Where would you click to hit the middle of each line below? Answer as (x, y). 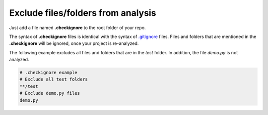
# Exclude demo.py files (50, 93)
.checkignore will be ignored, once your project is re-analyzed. (74, 43)
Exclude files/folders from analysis (83, 13)
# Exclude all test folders (54, 79)
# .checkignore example (49, 73)
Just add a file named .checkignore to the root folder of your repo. (77, 28)
